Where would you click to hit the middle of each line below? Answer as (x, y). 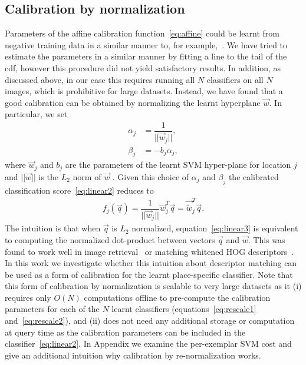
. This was (266, 239)
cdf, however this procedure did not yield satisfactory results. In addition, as (143, 67)
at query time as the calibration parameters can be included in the (125, 332)
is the (49, 176)
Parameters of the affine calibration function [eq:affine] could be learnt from (142, 33)
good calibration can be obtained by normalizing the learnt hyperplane (133, 102)
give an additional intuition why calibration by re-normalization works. (133, 355)
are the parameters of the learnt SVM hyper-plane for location (178, 165)
